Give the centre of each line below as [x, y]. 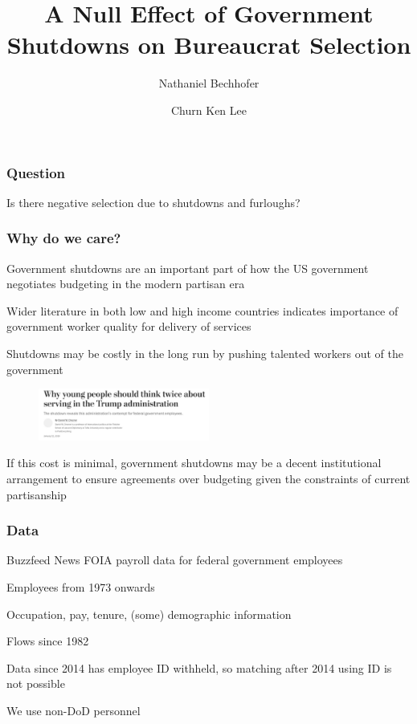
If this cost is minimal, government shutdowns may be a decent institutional [194, 463]
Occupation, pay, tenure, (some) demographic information [149, 614]
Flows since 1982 [48, 641]
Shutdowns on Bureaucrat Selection [209, 45]
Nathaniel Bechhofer [209, 83]
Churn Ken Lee [209, 110]
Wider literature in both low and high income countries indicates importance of [202, 310]
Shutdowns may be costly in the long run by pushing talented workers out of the [205, 353]
